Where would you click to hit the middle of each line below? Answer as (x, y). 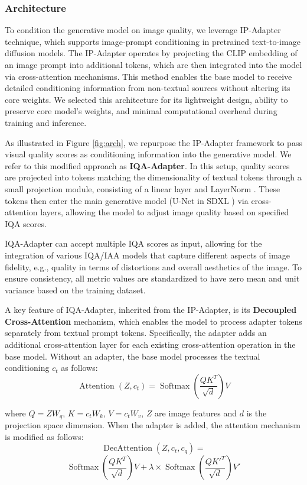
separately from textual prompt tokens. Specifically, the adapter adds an (136, 333)
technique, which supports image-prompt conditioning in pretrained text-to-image (153, 41)
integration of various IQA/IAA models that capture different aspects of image (148, 255)
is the (257, 413)
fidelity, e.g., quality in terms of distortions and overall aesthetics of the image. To (153, 266)
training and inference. (46, 122)
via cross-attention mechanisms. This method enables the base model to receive (148, 76)
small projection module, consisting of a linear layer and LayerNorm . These (143, 188)
